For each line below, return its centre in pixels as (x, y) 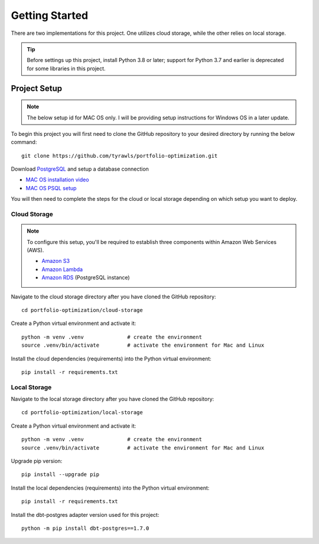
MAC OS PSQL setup (51, 188)
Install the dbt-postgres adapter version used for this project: (85, 514)
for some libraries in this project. (66, 69)
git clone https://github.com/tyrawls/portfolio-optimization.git (120, 156)
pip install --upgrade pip (61, 475)
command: (24, 142)
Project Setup (37, 88)
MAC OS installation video (57, 180)
